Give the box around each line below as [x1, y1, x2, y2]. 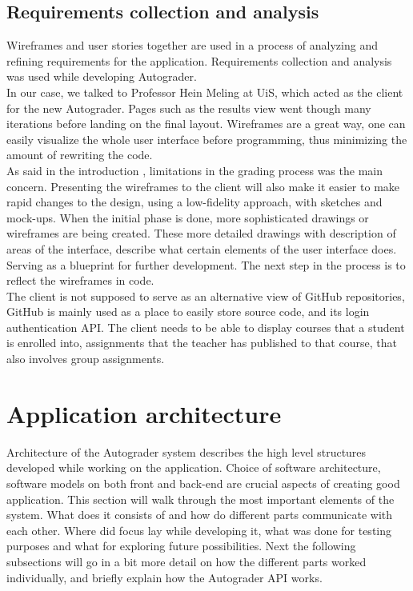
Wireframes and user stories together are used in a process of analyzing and [6, 37, 378, 54]
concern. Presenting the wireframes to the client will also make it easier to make [6, 178, 400, 194]
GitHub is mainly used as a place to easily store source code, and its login [6, 303, 370, 320]
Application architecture [6, 397, 282, 429]
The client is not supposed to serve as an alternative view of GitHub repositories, [6, 287, 405, 304]
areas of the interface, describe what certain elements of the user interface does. [6, 240, 397, 257]
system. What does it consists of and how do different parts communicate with [6, 506, 393, 523]
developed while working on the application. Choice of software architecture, [6, 459, 381, 476]
